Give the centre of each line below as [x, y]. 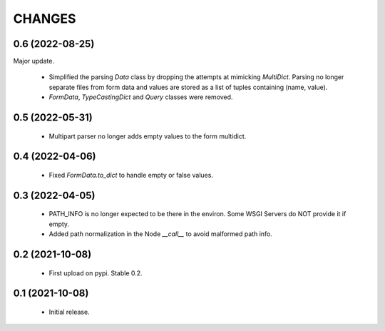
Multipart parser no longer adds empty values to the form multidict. [148, 136]
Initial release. [69, 312]
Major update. [34, 61]
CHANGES [45, 19]
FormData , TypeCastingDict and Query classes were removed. [141, 97]
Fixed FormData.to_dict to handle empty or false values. [131, 175]
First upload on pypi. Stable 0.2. [96, 273]
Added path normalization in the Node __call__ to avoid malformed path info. [160, 234]
